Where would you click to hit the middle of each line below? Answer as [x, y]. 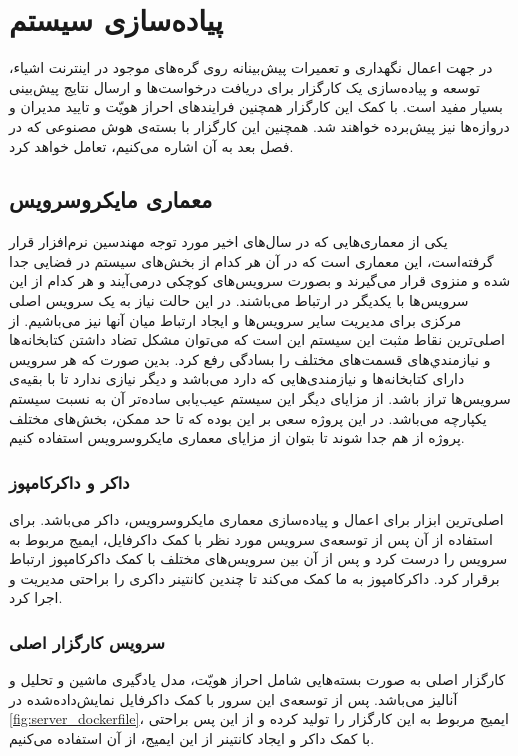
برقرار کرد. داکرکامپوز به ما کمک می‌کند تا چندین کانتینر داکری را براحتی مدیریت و [254, 577]
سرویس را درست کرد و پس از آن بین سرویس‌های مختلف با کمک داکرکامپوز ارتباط [258, 558]
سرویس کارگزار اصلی [87, 641]
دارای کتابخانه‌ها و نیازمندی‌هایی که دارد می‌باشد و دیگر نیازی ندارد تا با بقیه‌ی [237, 378]
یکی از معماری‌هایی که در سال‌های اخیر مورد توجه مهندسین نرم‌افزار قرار [228, 241]
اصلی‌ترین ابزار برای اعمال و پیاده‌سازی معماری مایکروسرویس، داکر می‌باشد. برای [256, 519]
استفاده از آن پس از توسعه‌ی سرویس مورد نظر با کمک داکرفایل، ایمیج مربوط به [251, 538]
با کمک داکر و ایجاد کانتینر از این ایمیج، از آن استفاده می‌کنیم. [192, 738]
